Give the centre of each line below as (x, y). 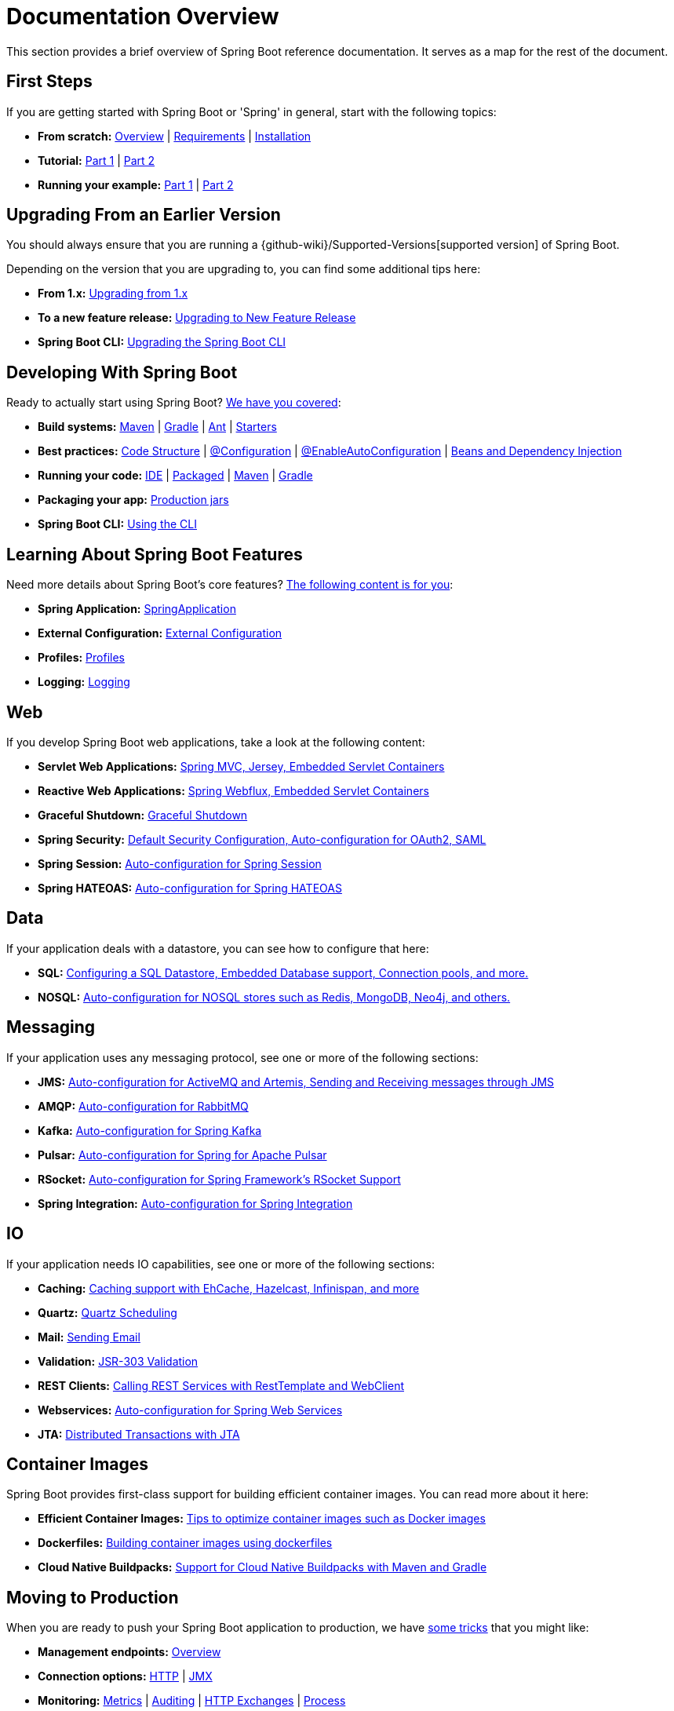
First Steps (49, 82)
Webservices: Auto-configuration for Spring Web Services (190, 1410)
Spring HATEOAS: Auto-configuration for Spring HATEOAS (190, 888)
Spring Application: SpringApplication (137, 609)
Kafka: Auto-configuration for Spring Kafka (150, 1130)
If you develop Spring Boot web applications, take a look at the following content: (216, 742)
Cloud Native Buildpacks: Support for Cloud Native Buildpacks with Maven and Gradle (262, 1567)
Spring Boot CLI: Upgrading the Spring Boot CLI (162, 342)
